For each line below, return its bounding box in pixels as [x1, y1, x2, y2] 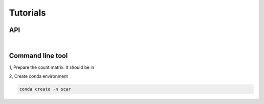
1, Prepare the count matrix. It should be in [9, 64, 95, 70]
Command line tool [9, 51, 68, 60]
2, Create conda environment [9, 73, 68, 79]
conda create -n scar [19, 86, 71, 92]
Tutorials [9, 7, 46, 18]
